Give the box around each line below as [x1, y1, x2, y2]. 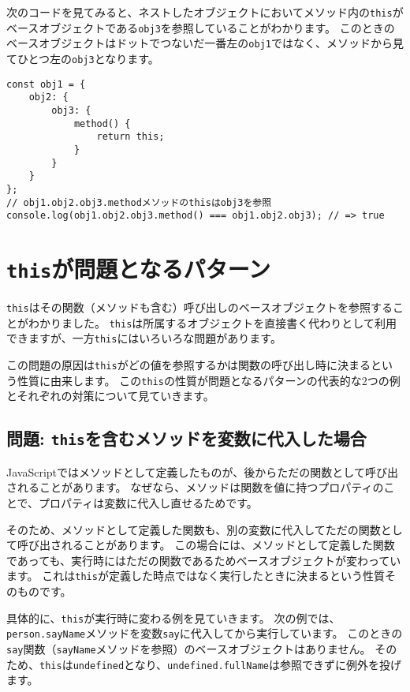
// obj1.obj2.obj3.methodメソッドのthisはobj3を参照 [6, 196, 272, 208]
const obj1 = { [6, 78, 86, 90]
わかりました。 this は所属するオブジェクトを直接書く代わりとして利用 [28, 314, 397, 331]
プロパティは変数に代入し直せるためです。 [39, 494, 258, 511]
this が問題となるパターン [6, 252, 271, 285]
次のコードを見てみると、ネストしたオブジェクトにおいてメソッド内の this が [6, 4, 404, 20]
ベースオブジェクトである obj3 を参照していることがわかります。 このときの [6, 19, 395, 36]
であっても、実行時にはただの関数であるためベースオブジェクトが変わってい [6, 552, 401, 568]
